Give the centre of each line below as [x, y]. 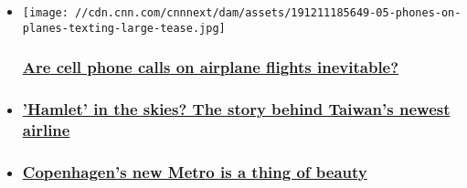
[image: [45, 13]
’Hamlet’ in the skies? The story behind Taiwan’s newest [236, 109]
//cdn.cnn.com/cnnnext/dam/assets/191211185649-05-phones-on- [268, 13]
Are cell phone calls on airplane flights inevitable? [211, 67]
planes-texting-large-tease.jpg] [124, 28]
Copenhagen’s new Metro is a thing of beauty [195, 171]
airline [46, 130]
